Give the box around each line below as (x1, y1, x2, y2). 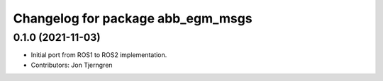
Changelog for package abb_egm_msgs (13, 11, 252, 26)
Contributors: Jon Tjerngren (30, 61, 113, 69)
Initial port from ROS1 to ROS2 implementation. (30, 51, 167, 59)
